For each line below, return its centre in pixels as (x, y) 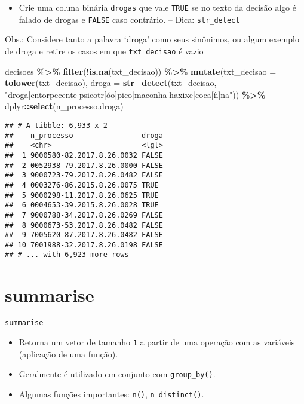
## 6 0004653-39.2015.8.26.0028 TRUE (82, 205)
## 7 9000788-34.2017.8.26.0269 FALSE (84, 215)
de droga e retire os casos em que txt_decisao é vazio (104, 51)
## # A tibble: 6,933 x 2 (56, 125)
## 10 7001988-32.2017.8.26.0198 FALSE (84, 245)
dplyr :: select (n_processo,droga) (64, 106)
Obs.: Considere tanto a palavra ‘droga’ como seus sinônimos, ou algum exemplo (152, 39)
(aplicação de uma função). (68, 354)
